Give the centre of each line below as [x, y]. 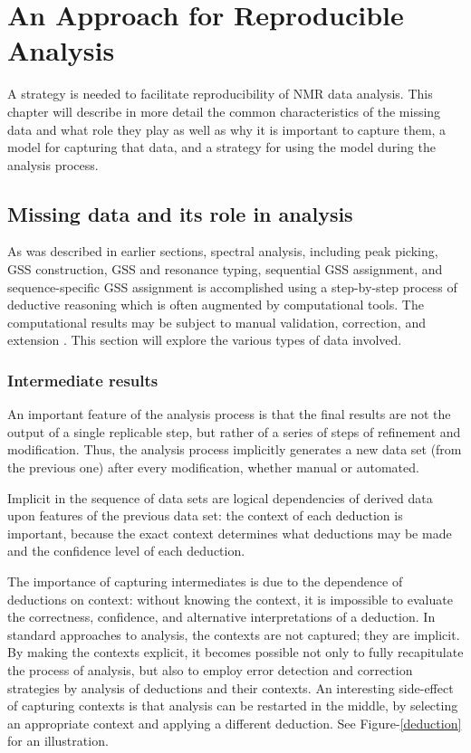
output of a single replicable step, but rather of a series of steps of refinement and [234, 431]
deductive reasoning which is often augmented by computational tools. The [216, 305]
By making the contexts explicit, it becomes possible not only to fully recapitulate [235, 652]
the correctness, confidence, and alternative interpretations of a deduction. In [221, 617]
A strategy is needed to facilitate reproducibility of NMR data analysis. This [220, 94]
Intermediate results [83, 380]
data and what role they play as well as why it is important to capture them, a [227, 129]
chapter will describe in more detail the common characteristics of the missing [224, 111]
